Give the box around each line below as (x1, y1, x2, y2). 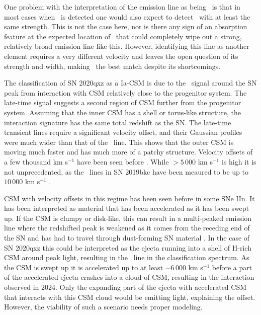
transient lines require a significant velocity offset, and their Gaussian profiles (4, 127, 242, 137)
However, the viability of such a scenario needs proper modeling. (4, 301, 203, 312)
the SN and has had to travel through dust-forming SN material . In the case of (4, 232, 250, 243)
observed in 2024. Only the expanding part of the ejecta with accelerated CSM (4, 282, 247, 292)
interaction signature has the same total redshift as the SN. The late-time (4, 117, 231, 127)
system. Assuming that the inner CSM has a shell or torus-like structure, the (4, 107, 241, 117)
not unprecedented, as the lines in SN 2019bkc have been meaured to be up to (4, 166, 248, 177)
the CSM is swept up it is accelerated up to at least (4, 262, 163, 272)
